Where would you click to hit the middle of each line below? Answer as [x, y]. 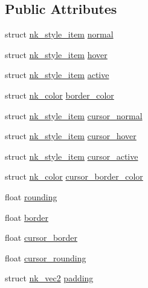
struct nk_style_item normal [59, 34]
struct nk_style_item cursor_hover [71, 136]
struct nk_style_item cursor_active [72, 156]
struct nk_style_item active [57, 75]
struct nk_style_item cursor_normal [74, 115]
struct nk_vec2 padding [49, 278]
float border [27, 217]
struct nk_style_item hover [56, 54]
